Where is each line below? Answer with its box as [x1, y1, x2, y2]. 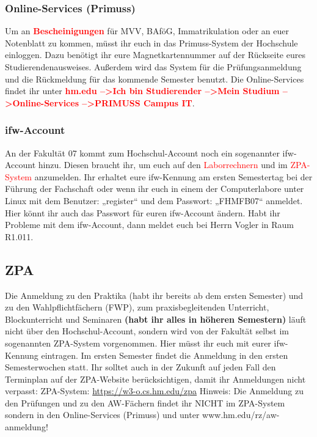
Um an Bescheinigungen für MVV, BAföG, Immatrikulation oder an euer [5, 24, 289, 37]
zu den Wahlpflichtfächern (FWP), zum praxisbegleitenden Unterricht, [5, 301, 269, 314]
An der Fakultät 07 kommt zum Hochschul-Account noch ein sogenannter [5, 146, 280, 159]
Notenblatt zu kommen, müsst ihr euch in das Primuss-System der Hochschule [5, 36, 298, 49]
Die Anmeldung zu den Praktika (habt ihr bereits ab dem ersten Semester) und [5, 288, 304, 301]
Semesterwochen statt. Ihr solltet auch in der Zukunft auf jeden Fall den [5, 361, 276, 373]
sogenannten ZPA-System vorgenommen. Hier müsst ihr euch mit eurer [5, 336, 271, 349]
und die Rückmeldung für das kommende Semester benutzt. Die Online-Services [5, 72, 304, 85]
